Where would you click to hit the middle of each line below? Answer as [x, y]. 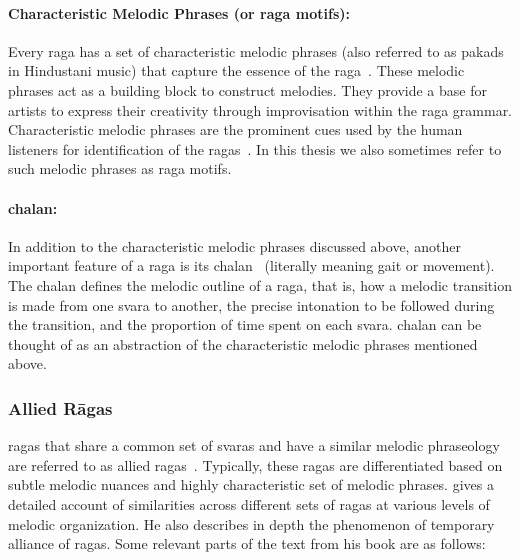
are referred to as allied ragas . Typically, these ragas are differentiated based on [255, 464]
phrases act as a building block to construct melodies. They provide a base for [247, 89]
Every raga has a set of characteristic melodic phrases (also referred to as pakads [256, 50]
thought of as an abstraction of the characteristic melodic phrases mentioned [243, 343]
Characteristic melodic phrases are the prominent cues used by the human [235, 129]
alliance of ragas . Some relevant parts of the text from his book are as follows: [247, 543]
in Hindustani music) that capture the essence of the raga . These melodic [236, 70]
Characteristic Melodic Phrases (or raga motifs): [179, 12]
